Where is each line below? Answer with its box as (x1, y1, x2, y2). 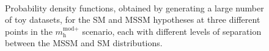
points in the (5, 25, 53, 37)
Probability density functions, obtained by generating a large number (5, 1, 264, 14)
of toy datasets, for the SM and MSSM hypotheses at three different (5, 13, 260, 26)
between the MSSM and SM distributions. (5, 37, 163, 49)
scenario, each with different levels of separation (82, 25, 262, 37)
